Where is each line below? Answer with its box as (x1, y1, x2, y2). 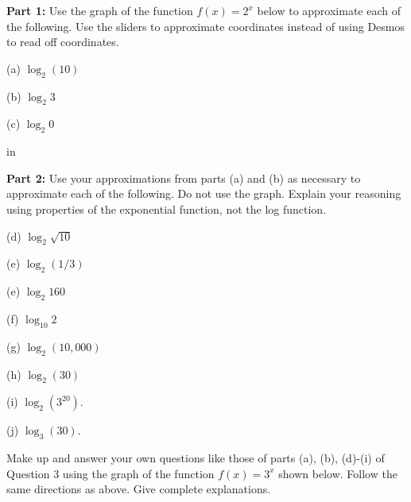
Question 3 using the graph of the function (6, 465, 215, 481)
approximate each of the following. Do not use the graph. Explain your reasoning (6, 185, 401, 202)
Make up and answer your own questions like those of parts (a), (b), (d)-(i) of (6, 450, 385, 466)
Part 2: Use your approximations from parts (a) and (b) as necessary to (6, 169, 361, 186)
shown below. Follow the (278, 465, 397, 481)
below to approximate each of (257, 2, 401, 18)
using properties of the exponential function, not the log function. (6, 200, 327, 217)
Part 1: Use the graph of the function (6, 2, 193, 18)
